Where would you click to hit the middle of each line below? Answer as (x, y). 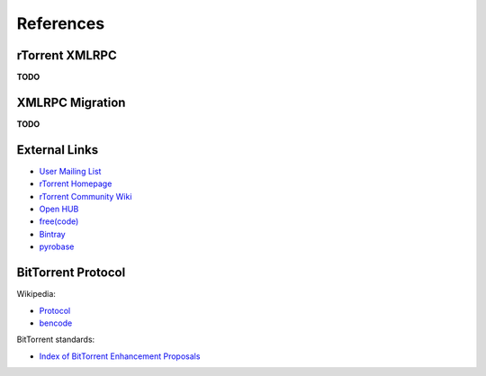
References (61, 23)
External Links (58, 150)
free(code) (59, 221)
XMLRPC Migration (71, 102)
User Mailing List (70, 171)
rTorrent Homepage (76, 184)
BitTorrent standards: (56, 340)
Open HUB (59, 209)
